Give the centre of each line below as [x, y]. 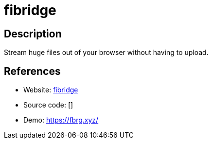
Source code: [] [48, 105]
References [32, 71]
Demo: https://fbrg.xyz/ [61, 120]
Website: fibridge [51, 90]
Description [33, 34]
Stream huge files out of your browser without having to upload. [106, 53]
